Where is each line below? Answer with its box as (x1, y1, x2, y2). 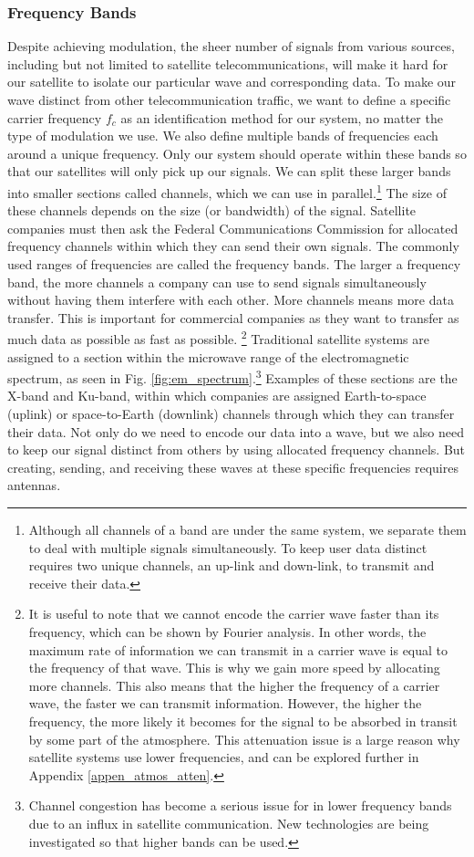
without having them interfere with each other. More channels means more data (7, 290, 454, 309)
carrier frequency (7, 108, 102, 127)
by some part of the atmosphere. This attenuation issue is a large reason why (28, 729, 460, 748)
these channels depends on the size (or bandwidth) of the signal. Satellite (7, 201, 417, 220)
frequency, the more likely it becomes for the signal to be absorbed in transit (28, 711, 458, 730)
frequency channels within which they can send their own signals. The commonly (7, 236, 459, 256)
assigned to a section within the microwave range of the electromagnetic (7, 347, 409, 366)
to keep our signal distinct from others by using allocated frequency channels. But (7, 440, 466, 459)
